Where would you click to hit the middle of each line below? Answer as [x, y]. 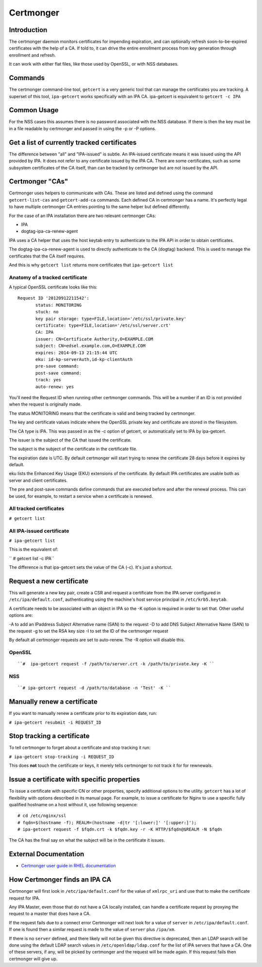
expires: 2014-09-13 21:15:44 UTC [76, 353]
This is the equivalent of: [33, 549]
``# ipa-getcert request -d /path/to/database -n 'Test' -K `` [94, 688]
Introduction [28, 30]
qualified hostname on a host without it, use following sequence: [74, 804]
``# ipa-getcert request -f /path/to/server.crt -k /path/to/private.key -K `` [116, 664]
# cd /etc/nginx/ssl [42, 816]
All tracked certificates [37, 509]
